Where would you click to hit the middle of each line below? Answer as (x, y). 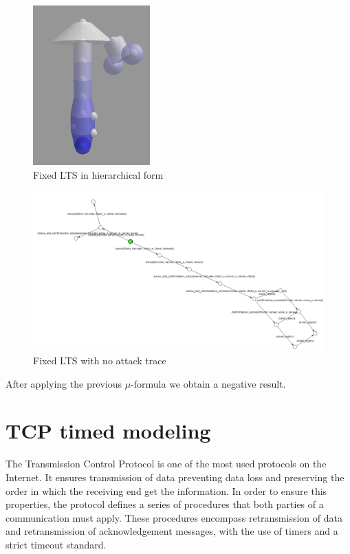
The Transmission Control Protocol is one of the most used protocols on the (166, 464)
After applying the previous (64, 383)
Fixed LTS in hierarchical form (98, 175)
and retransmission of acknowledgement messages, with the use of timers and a (172, 531)
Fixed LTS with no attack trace (100, 361)
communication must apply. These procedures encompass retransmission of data (174, 517)
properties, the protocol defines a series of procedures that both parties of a (165, 504)
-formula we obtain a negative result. (208, 383)
